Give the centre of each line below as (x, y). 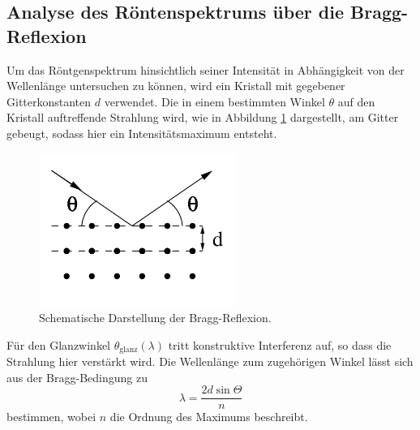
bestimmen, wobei (51, 417)
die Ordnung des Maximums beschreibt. (209, 417)
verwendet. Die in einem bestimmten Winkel (214, 101)
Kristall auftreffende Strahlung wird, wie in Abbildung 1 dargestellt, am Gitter (203, 117)
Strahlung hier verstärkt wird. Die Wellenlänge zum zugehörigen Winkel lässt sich (210, 361)
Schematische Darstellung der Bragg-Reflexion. (155, 318)
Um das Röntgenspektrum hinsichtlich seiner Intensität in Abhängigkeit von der (206, 69)
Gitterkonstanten (49, 101)
